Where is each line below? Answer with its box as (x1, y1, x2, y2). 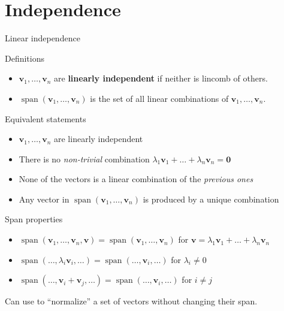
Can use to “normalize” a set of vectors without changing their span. (5, 295, 258, 307)
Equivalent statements (5, 112, 86, 125)
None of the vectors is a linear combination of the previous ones (19, 173, 253, 185)
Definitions (5, 52, 45, 64)
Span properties (5, 213, 63, 225)
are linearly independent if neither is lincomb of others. (54, 72, 268, 84)
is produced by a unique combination (143, 192, 279, 205)
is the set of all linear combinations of (90, 92, 229, 104)
